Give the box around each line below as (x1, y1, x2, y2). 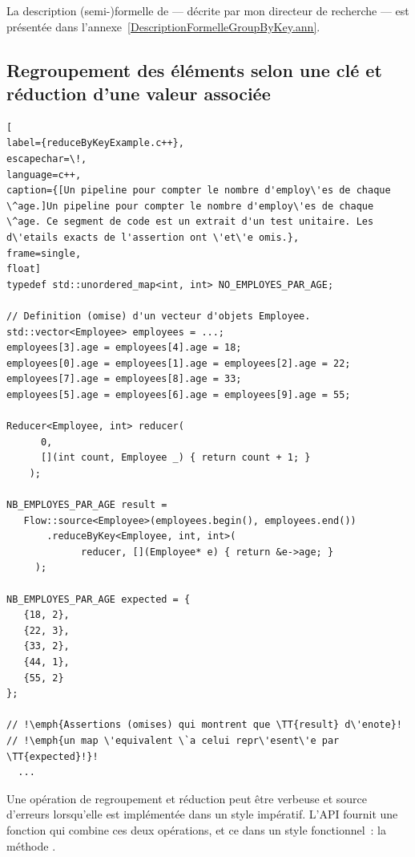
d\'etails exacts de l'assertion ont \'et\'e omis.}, (6, 231, 300, 243)
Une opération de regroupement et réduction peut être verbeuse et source (6, 790, 367, 806)
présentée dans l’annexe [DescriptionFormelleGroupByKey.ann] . (6, 18, 320, 35)
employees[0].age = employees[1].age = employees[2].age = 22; (6, 357, 351, 369)
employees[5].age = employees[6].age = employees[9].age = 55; (6, 388, 351, 400)
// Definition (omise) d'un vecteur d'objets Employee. (6, 310, 311, 322)
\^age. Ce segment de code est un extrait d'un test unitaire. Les (6, 216, 374, 228)
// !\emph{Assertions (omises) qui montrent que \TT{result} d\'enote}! (6, 719, 402, 731)
